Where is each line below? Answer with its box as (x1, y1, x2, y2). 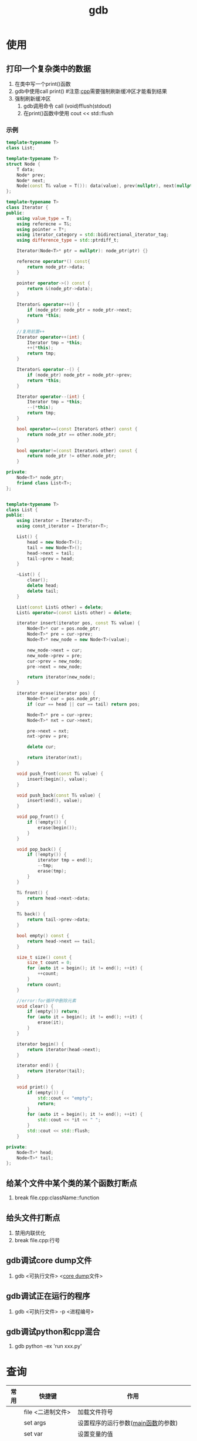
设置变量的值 (77, 1430, 113, 1438)
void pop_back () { (16, 846, 62, 852)
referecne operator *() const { (16, 259, 91, 265)
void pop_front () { (16, 814, 64, 820)
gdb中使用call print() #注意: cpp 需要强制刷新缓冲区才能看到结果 (14, 88, 167, 95)
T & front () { (16, 890, 49, 895)
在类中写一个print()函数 (14, 81, 72, 87)
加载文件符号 (77, 1408, 113, 1416)
